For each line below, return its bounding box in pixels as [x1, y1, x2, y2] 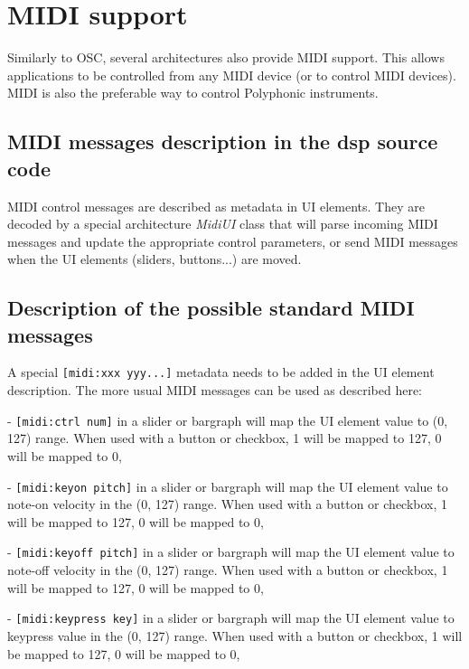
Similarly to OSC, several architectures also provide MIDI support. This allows [7, 48, 445, 67]
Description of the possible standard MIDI [7, 294, 415, 322]
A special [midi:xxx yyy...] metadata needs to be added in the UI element [7, 363, 435, 382]
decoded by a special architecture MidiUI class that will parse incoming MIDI [7, 214, 438, 233]
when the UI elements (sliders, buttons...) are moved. [7, 250, 302, 269]
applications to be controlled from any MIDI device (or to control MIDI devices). [7, 65, 456, 84]
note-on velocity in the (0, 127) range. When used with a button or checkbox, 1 [7, 495, 448, 514]
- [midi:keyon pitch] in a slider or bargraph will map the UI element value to [7, 476, 448, 495]
